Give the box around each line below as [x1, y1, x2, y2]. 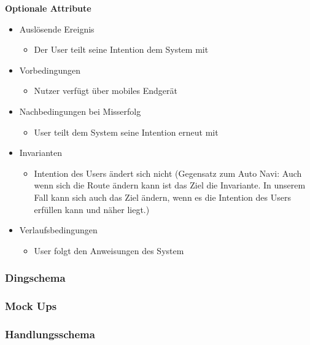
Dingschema [5, 270, 66, 285]
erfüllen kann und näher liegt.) [34, 203, 150, 215]
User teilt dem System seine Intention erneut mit [34, 125, 219, 138]
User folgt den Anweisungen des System [34, 244, 184, 257]
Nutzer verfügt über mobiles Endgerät [34, 84, 177, 97]
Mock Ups [5, 298, 57, 314]
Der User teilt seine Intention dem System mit [34, 43, 209, 56]
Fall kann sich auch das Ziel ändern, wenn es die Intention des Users [34, 190, 291, 203]
